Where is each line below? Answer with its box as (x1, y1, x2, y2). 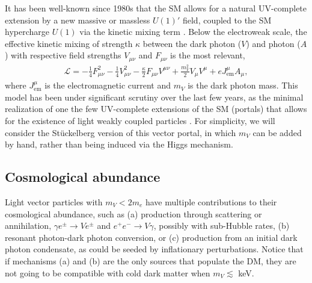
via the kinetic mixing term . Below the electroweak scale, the (79, 25, 307, 38)
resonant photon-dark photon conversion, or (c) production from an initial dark (5, 231, 298, 243)
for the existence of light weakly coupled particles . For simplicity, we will (5, 114, 275, 126)
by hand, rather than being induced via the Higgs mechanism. (5, 138, 233, 151)
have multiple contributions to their (145, 195, 277, 208)
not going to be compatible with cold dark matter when (5, 266, 210, 279)
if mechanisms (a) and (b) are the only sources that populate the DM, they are (5, 254, 296, 267)
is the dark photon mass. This (188, 79, 298, 92)
